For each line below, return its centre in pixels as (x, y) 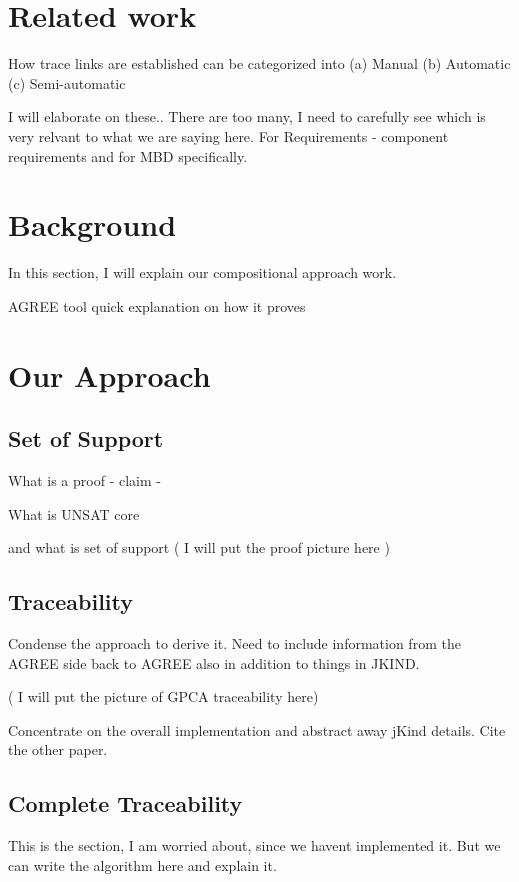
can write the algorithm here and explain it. (142, 864)
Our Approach (109, 374)
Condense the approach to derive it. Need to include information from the (234, 642)
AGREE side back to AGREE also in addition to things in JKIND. (214, 662)
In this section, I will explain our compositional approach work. (202, 272)
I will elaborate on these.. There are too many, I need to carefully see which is (247, 116)
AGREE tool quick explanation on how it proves (157, 305)
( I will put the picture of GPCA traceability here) (163, 696)
